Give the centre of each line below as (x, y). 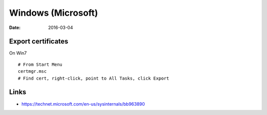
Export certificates (39, 42)
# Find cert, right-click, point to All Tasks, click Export (93, 78)
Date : (15, 28)
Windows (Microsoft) (54, 13)
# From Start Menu (40, 64)
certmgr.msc (32, 72)
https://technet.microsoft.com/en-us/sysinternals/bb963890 (83, 104)
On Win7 (18, 53)
